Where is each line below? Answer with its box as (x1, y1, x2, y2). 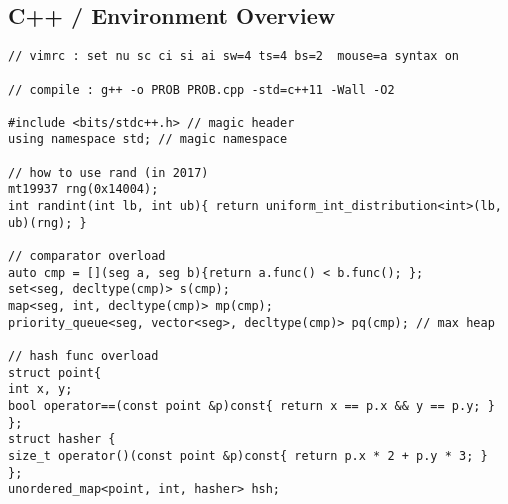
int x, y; (8, 382, 73, 397)
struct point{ (8, 365, 102, 380)
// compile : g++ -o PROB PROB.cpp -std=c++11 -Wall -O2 (8, 82, 395, 97)
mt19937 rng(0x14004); (8, 182, 159, 197)
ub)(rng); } (8, 215, 87, 230)
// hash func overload (8, 349, 159, 364)
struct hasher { (8, 432, 116, 447)
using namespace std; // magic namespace (8, 132, 288, 147)
